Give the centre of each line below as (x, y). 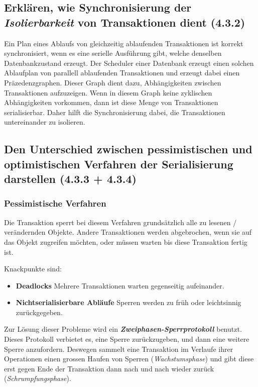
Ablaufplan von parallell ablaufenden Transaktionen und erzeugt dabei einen (122, 73)
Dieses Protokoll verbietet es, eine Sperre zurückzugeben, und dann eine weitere (127, 339)
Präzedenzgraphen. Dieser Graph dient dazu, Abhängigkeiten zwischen (113, 82)
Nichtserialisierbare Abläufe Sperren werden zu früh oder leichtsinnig (128, 302)
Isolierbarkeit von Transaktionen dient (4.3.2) (125, 22)
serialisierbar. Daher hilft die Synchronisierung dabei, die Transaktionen (115, 112)
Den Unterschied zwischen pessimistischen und (128, 149)
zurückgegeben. (39, 312)
